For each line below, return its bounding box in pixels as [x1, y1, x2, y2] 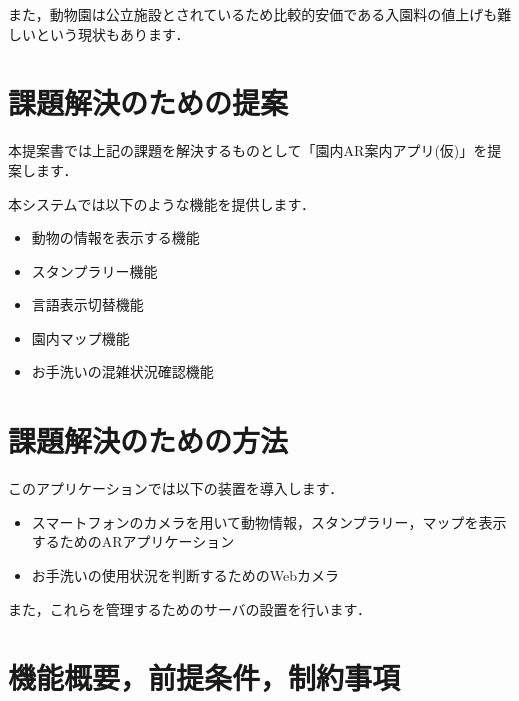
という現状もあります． [35, 23, 190, 44]
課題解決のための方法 [8, 420, 289, 461]
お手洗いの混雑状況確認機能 [31, 361, 214, 382]
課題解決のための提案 [8, 82, 289, 123]
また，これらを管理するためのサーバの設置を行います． [8, 598, 372, 619]
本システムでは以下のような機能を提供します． [8, 193, 316, 214]
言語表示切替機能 [31, 294, 144, 315]
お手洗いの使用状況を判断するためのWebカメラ [31, 564, 340, 585]
